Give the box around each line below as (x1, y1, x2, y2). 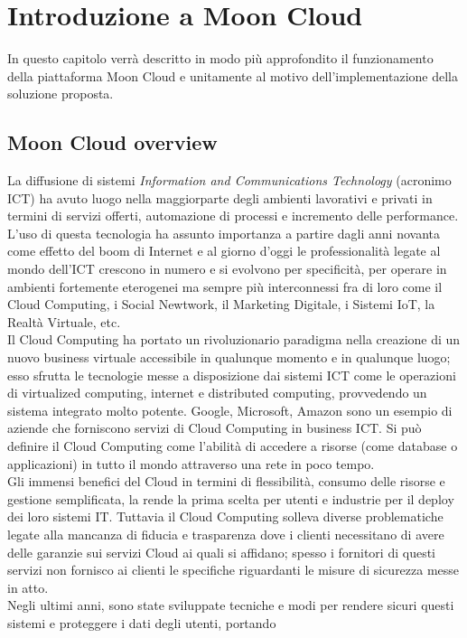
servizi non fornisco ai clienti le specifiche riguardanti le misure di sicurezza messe (7, 560, 460, 579)
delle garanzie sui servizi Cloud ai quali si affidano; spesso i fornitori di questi (7, 542, 435, 561)
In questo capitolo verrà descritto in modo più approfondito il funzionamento (7, 49, 434, 68)
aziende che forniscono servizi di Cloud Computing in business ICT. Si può (7, 418, 422, 437)
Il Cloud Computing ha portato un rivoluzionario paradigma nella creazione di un (7, 330, 461, 349)
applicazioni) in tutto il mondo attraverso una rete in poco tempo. (7, 454, 375, 473)
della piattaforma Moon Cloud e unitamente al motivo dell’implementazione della (7, 66, 458, 85)
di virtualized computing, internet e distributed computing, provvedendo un (7, 383, 427, 402)
